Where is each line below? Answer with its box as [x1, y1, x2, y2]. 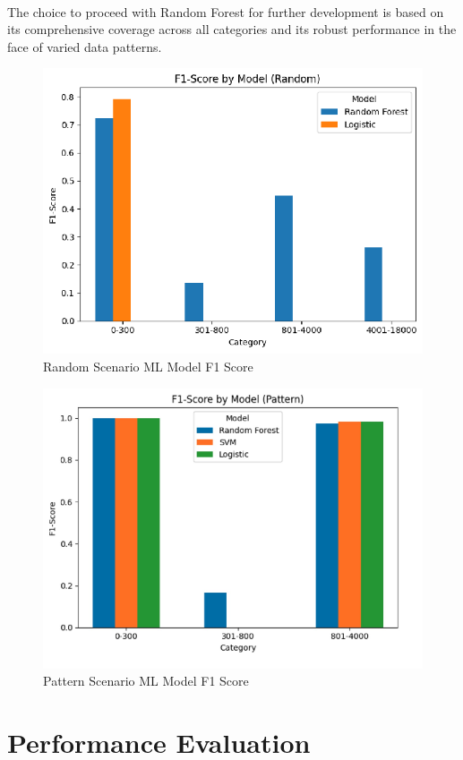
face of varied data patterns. [7, 37, 162, 56]
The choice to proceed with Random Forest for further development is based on [7, 2, 444, 21]
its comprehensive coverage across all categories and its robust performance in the [7, 20, 457, 38]
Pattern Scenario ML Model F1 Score [43, 671, 249, 690]
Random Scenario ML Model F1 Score [43, 356, 253, 375]
